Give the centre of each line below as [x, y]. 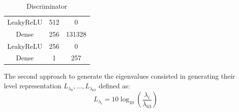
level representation [33, 86]
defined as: [114, 86]
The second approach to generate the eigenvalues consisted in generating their [119, 76]
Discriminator [47, 6]
